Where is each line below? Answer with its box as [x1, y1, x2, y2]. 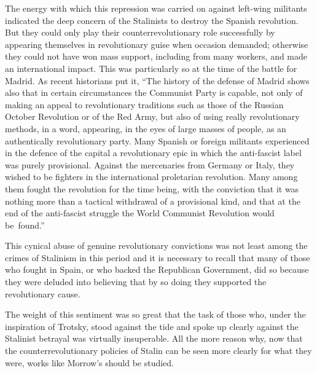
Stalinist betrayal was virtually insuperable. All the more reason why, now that [5, 332, 303, 345]
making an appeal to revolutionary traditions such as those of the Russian [5, 98, 284, 111]
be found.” [5, 218, 45, 231]
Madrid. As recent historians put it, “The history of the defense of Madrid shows [5, 74, 310, 87]
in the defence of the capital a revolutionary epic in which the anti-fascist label [5, 146, 302, 159]
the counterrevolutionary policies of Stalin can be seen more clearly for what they [5, 344, 312, 357]
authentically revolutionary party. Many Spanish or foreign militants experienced [5, 134, 310, 147]
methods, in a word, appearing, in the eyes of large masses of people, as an [5, 122, 286, 135]
